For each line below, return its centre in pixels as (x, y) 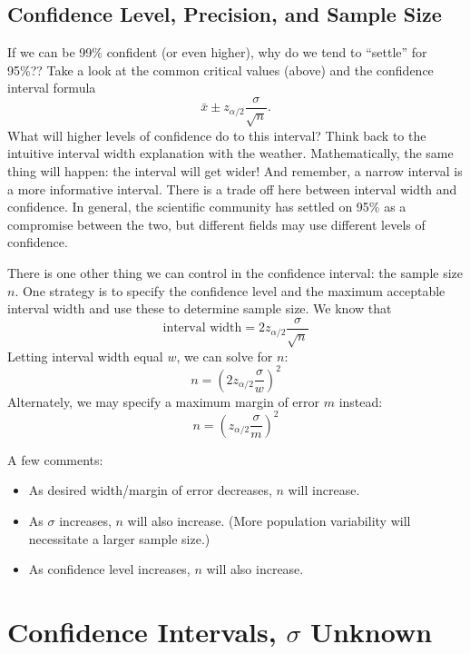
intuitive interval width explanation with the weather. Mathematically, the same (230, 153)
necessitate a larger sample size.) (119, 538)
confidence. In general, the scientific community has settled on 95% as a (207, 207)
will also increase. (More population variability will (269, 520)
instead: (361, 401)
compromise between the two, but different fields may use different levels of (216, 224)
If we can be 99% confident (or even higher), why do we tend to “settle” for (217, 52)
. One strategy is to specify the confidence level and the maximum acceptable (230, 290)
